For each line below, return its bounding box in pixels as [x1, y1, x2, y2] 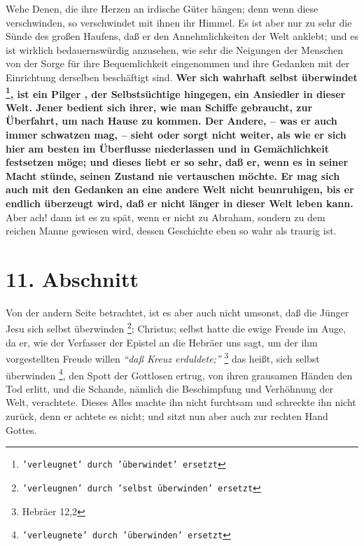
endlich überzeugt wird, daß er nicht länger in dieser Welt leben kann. [6, 195, 353, 210]
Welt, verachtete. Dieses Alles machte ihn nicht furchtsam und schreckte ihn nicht [6, 395, 356, 409]
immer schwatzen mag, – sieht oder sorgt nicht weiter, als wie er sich [6, 127, 346, 141]
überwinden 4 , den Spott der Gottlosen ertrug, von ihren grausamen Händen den [6, 365, 353, 382]
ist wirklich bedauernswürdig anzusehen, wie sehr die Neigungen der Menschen [6, 42, 344, 57]
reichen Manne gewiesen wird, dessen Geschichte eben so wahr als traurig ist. [6, 223, 337, 238]
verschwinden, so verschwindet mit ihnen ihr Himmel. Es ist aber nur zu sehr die [6, 15, 352, 29]
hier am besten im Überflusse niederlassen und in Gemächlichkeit [6, 141, 329, 155]
